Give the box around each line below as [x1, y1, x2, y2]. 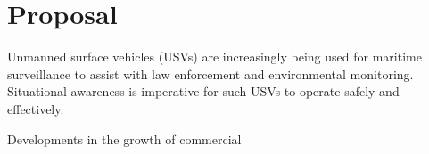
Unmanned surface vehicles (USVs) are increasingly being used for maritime [7, 47, 422, 66]
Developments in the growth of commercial [7, 129, 242, 148]
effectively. [7, 99, 64, 118]
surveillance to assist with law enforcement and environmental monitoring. [7, 64, 414, 83]
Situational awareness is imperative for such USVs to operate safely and [7, 82, 400, 101]
